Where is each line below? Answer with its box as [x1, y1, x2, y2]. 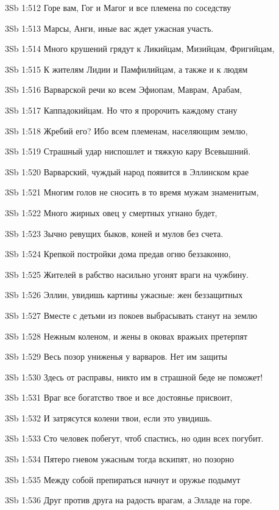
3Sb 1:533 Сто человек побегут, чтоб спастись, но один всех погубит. [5, 432, 264, 445]
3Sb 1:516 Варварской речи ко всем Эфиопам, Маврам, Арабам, [5, 83, 242, 96]
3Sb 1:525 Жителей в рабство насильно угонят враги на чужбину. [5, 268, 249, 280]
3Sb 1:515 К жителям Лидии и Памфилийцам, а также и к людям [5, 62, 248, 75]
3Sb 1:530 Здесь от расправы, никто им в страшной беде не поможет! [5, 370, 263, 383]
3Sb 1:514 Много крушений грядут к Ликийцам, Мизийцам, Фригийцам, [5, 42, 275, 55]
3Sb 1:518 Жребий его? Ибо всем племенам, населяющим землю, [5, 124, 248, 137]
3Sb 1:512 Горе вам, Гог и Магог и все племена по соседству [5, 1, 231, 13]
